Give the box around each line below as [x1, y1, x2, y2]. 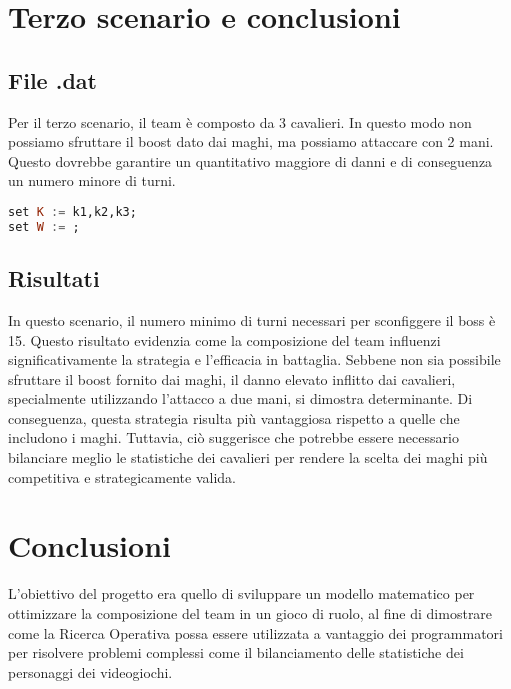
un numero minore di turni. [8, 170, 176, 191]
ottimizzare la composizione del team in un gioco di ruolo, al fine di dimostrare [8, 602, 493, 623]
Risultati [8, 263, 100, 294]
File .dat [8, 64, 97, 95]
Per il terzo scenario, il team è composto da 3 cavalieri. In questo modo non [8, 111, 472, 132]
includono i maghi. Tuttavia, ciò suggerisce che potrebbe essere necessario [8, 427, 459, 448]
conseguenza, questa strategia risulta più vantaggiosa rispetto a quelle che [8, 407, 460, 428]
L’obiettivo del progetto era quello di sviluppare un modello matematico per [8, 583, 475, 604]
